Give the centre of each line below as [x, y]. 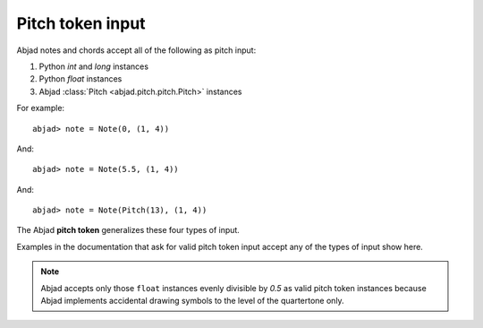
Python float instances [80, 79]
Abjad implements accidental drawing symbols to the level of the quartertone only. [192, 301]
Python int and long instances [94, 66]
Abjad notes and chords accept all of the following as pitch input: [136, 50]
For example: [41, 108]
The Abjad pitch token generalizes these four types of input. [128, 230]
